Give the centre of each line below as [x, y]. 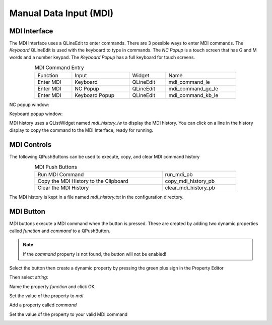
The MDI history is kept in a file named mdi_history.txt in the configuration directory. [96, 197]
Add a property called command [43, 305]
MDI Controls [30, 145]
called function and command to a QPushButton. [60, 231]
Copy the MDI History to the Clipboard [83, 181]
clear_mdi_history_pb [190, 188]
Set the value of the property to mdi [46, 296]
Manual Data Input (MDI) [61, 13]
